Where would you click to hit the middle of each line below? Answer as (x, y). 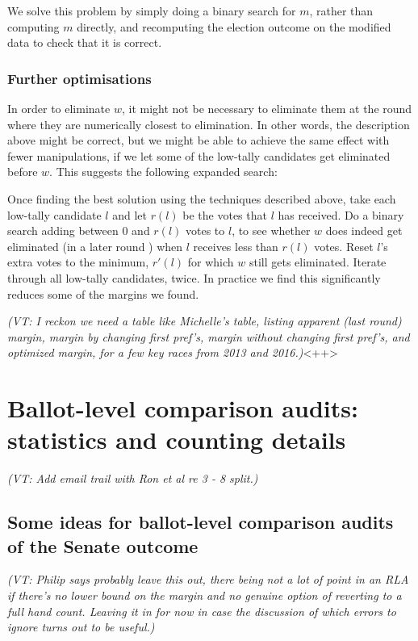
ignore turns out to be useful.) (81, 627)
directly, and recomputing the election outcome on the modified (234, 26)
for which (211, 262)
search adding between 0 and (79, 230)
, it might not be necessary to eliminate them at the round (267, 108)
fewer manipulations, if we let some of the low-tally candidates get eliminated (199, 155)
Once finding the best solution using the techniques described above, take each (202, 198)
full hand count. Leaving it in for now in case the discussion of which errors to (202, 611)
